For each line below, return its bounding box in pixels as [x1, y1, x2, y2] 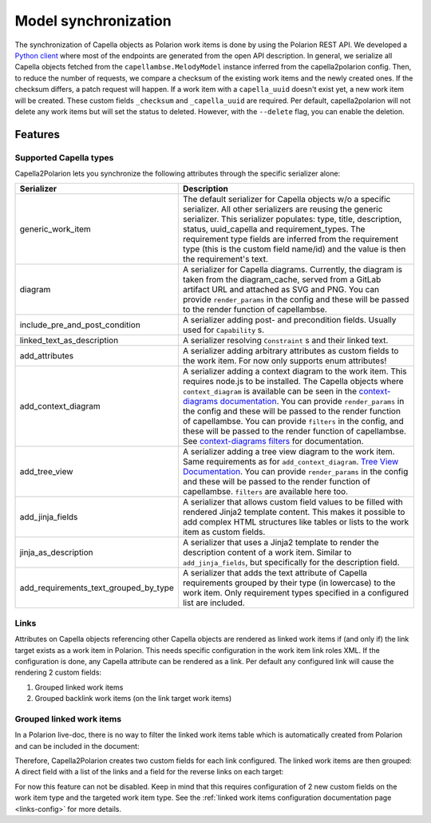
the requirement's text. [182, 254, 269, 265]
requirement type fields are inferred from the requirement [182, 234, 399, 245]
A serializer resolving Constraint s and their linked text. [182, 335, 389, 346]
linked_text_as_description [19, 335, 119, 346]
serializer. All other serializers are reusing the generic [182, 204, 383, 215]
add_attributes [19, 350, 74, 362]
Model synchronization [14, 12, 172, 30]
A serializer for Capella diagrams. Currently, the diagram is [182, 264, 403, 275]
